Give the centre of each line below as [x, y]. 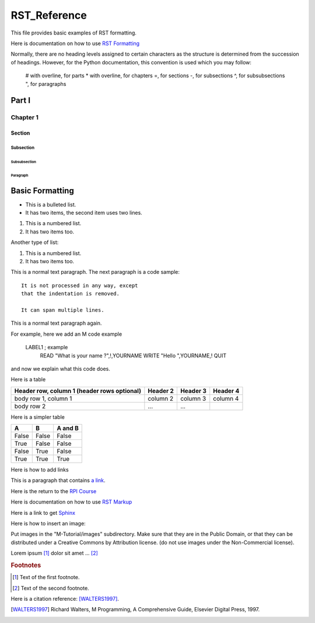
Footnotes [26, 565]
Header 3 [193, 391]
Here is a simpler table [38, 417]
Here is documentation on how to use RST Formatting [75, 43]
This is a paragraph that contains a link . [58, 480]
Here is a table [28, 380]
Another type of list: [35, 242]
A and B [68, 428]
